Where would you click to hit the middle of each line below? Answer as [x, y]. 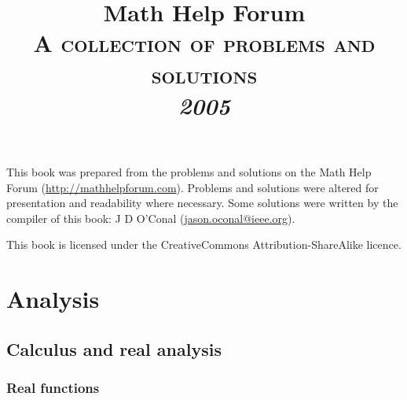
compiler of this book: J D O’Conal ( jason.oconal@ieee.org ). [151, 218]
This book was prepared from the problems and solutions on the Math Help [189, 171]
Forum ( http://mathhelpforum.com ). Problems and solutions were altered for [192, 187]
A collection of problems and [204, 43]
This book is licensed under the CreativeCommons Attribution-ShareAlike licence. [204, 244]
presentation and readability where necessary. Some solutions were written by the [202, 203]
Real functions [53, 387]
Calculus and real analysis [114, 348]
